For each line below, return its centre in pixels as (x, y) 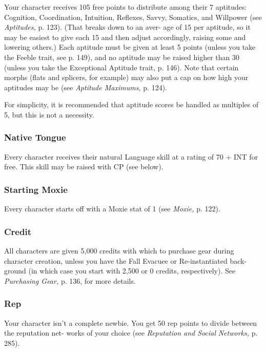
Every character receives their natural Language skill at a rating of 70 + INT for (131, 156)
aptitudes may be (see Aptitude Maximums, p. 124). (86, 87)
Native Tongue (35, 137)
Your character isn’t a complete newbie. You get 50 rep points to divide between (131, 322)
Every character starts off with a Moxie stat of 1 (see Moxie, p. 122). (112, 209)
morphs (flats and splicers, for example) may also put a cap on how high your (126, 77)
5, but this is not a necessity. (49, 114)
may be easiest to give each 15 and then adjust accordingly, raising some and (125, 37)
